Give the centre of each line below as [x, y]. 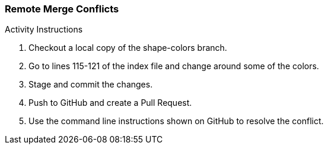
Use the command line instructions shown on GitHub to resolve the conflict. [176, 121]
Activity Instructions [44, 30]
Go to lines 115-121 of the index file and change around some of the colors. [174, 66]
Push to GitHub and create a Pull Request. [110, 103]
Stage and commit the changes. [91, 85]
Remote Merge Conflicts [62, 9]
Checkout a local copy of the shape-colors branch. [128, 48]
